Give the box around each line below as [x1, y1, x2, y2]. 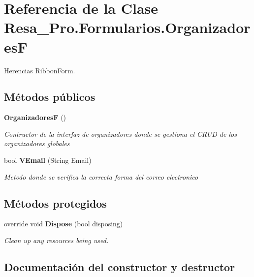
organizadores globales [4, 138, 70, 149]
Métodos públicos [4, 89, 95, 104]
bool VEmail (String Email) [4, 155, 92, 165]
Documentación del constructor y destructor [4, 259, 235, 275]
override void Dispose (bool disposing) [4, 218, 123, 229]
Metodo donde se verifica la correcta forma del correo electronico [4, 171, 198, 182]
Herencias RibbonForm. [4, 65, 75, 75]
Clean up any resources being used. [4, 235, 109, 246]
